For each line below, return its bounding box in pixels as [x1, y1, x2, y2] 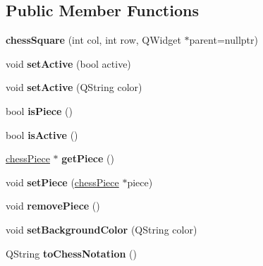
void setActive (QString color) [6, 80, 142, 95]
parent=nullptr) [189, 32, 258, 47]
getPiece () [61, 151, 114, 166]
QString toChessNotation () [6, 246, 137, 260]
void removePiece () [6, 198, 100, 213]
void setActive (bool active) [6, 56, 131, 71]
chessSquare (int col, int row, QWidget [6, 32, 181, 47]
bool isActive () [6, 127, 78, 142]
